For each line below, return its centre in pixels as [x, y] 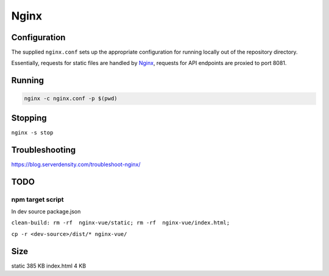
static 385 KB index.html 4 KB [49, 266]
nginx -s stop [32, 133]
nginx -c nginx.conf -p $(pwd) [71, 98]
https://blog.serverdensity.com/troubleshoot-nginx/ [76, 164]
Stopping [29, 118]
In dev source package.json [46, 212]
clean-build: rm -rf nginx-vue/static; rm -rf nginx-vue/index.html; [121, 223]
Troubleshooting [44, 150]
